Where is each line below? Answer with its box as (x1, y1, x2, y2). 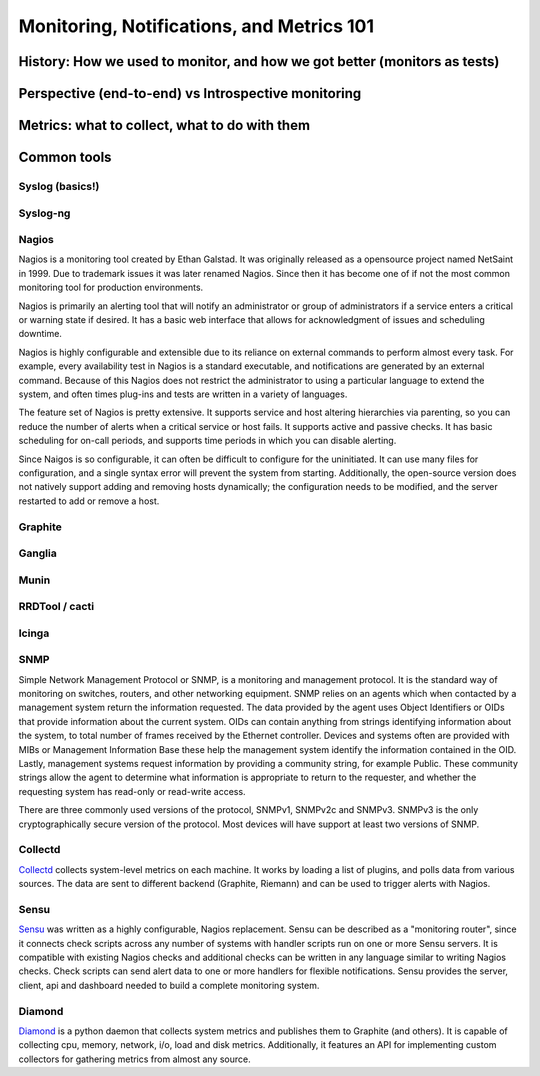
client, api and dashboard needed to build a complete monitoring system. (18, 979, 320, 991)
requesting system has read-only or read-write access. (18, 785, 246, 797)
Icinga (18, 626, 50, 640)
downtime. (18, 328, 62, 340)
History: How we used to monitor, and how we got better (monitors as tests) (18, 53, 500, 70)
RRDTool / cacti (18, 600, 95, 614)
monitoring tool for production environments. (18, 281, 204, 294)
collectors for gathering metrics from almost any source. (18, 1053, 251, 1065)
